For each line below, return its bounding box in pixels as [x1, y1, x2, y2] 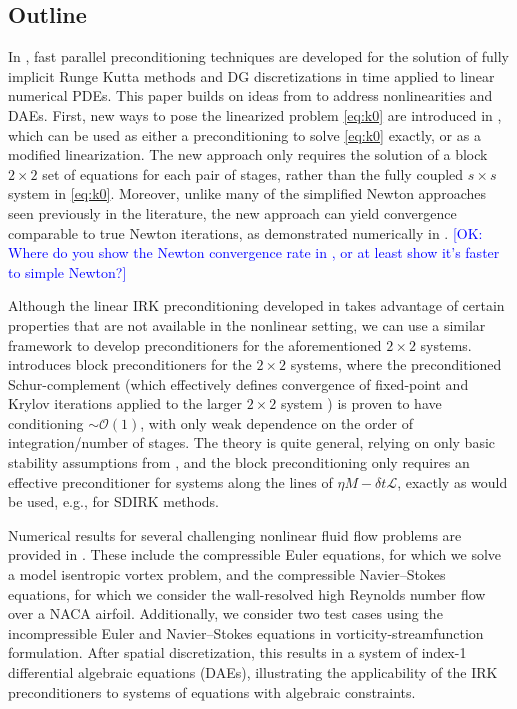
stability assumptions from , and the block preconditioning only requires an [8, 452, 470, 473]
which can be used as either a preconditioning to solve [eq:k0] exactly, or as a [8, 124, 481, 145]
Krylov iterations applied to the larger [8, 393, 242, 414]
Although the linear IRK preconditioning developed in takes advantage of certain [8, 295, 505, 316]
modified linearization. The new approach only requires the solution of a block [8, 144, 488, 165]
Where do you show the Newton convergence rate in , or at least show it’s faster [8, 242, 500, 263]
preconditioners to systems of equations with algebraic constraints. [8, 681, 416, 702]
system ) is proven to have [280, 393, 442, 414]
